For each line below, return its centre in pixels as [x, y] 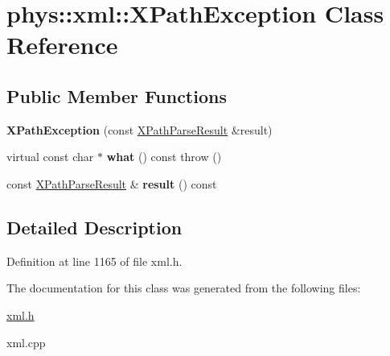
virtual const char [50, 157]
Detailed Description [94, 227]
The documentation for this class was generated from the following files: [184, 288]
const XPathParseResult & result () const [112, 183]
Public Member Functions [117, 95]
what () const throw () [164, 157]
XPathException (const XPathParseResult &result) [140, 129]
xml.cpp [26, 342]
